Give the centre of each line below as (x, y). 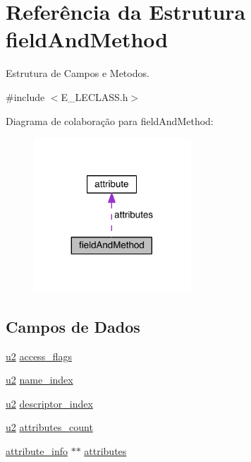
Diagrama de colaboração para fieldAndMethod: (110, 120)
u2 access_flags (39, 356)
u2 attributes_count (49, 427)
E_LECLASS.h (94, 96)
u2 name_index (39, 380)
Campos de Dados (73, 326)
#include (25, 96)
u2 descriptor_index (49, 403)
